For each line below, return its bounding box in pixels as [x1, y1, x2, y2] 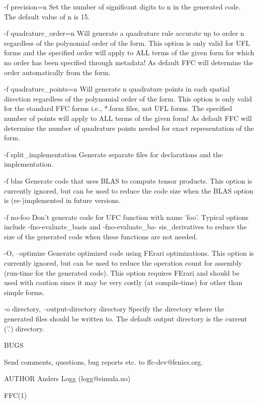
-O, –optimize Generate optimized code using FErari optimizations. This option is [4, 248, 254, 258]
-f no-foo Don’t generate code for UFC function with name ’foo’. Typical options [4, 211, 249, 222]
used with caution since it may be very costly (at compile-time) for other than [4, 277, 243, 288]
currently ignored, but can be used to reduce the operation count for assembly [4, 258, 242, 268]
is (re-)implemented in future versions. [4, 195, 121, 205]
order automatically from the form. [4, 67, 111, 77]
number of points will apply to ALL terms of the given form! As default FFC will [4, 112, 252, 123]
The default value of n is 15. [4, 11, 90, 21]
